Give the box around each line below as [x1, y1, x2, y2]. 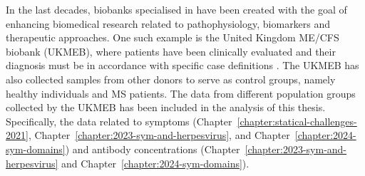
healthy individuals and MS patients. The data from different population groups [6, 86, 356, 100]
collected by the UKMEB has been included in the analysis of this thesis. [6, 100, 326, 115]
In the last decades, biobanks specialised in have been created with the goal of [6, 2, 347, 16]
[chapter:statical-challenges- [237, 113, 357, 128]
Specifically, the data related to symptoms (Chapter [6, 113, 232, 128]
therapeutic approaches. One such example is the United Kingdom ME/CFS [6, 30, 339, 45]
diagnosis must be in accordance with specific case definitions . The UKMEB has [6, 58, 359, 73]
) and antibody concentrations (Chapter [65, 141, 240, 156]
